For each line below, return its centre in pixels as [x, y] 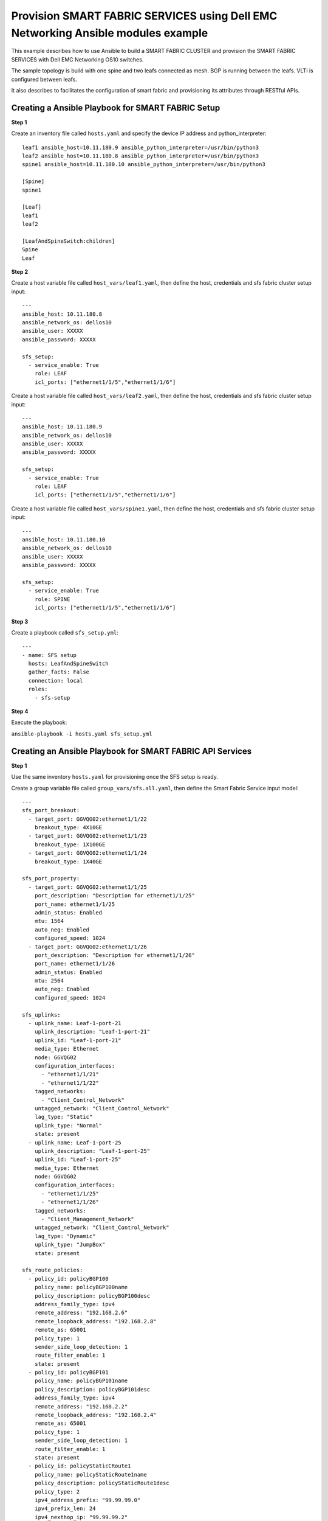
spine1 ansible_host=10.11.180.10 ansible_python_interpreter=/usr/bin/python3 [144, 165]
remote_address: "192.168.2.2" [81, 1406]
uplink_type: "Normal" [68, 1125]
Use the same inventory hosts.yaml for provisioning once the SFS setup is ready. [114, 777]
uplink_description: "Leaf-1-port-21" [92, 1032]
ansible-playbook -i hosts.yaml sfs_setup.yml [82, 734]
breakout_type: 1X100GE [70, 844]
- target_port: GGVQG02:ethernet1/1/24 [87, 853]
